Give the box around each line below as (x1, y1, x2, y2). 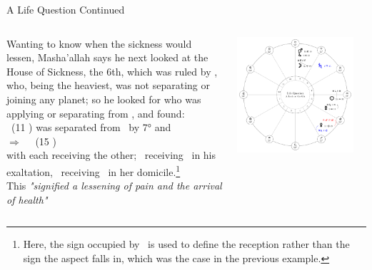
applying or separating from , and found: (6, 105, 185, 120)
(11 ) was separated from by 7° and (11, 120, 171, 135)
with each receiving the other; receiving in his (6, 147, 216, 162)
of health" (6, 192, 48, 207)
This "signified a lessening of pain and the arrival (6, 178, 222, 193)
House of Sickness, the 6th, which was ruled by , (6, 63, 218, 78)
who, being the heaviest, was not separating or (6, 78, 210, 93)
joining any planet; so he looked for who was (6, 91, 201, 106)
